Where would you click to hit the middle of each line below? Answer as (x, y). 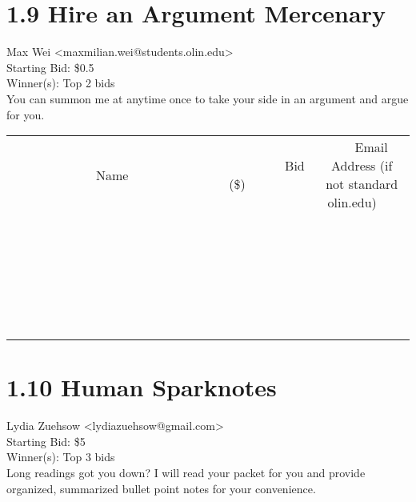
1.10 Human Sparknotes (142, 387)
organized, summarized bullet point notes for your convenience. (161, 488)
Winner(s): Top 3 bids (61, 457)
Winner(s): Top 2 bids (61, 83)
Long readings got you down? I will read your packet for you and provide (186, 472)
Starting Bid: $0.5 (50, 67)
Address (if (362, 166)
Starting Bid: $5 (46, 441)
